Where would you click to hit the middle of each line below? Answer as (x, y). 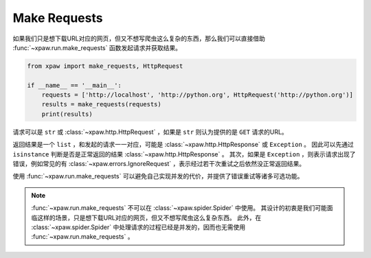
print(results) (67, 114)
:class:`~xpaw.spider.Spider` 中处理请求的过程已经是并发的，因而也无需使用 (138, 227)
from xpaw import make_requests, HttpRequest (105, 66)
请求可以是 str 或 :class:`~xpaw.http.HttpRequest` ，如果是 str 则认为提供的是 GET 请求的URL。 (150, 132)
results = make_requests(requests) (101, 104)
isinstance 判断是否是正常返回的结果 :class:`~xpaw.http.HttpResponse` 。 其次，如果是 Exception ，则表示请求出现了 (184, 154)
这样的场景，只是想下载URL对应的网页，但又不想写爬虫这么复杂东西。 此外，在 (149, 218)
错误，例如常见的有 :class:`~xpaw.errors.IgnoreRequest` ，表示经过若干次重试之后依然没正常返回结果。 (159, 164)
